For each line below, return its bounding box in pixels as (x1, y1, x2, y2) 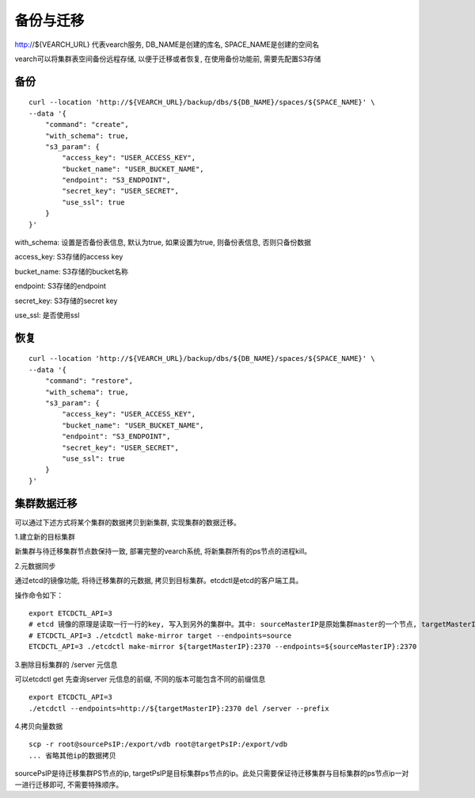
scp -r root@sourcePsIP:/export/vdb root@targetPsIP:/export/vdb (28, 740, 288, 749)
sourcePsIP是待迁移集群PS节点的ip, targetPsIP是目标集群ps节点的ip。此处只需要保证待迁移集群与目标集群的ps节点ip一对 (14, 769, 409, 778)
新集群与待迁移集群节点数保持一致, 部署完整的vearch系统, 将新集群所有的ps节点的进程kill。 (14, 547, 312, 556)
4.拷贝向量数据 (14, 722, 63, 731)
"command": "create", (44, 120, 130, 129)
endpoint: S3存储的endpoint (14, 282, 107, 291)
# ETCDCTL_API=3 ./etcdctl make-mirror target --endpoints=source (28, 631, 292, 640)
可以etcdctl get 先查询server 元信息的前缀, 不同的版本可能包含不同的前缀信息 (14, 674, 266, 684)
